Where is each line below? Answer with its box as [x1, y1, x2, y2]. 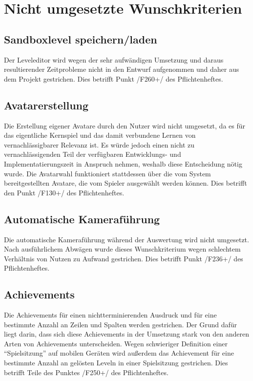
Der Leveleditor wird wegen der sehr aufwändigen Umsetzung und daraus [4, 54, 224, 64]
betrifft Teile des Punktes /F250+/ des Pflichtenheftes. [4, 367, 169, 377]
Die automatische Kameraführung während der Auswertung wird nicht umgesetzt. [4, 234, 249, 244]
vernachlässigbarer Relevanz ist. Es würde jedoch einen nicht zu [4, 139, 195, 149]
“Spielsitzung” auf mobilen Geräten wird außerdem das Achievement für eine [4, 348, 234, 358]
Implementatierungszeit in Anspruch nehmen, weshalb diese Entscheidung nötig [4, 158, 242, 169]
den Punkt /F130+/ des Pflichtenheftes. [4, 187, 125, 197]
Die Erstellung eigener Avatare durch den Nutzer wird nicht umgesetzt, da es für [4, 120, 245, 130]
